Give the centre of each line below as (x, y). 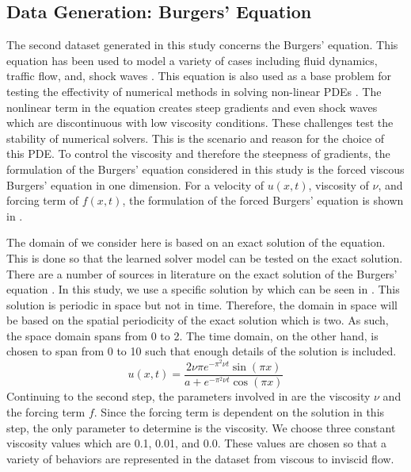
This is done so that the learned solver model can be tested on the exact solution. (205, 257)
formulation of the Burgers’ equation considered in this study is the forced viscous (205, 169)
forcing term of (43, 200)
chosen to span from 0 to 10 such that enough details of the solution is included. (202, 351)
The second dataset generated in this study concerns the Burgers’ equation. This (202, 45)
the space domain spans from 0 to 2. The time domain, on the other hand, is (192, 335)
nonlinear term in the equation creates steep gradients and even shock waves (192, 107)
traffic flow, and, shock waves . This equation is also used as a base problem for (199, 76)
